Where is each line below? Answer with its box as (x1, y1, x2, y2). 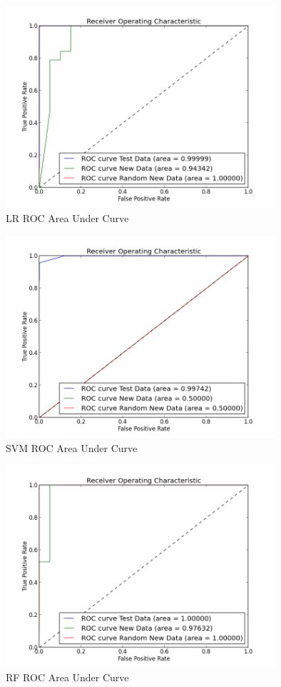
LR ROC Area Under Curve (6, 211, 129, 226)
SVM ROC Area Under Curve (6, 440, 138, 455)
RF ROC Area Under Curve (6, 670, 129, 685)
